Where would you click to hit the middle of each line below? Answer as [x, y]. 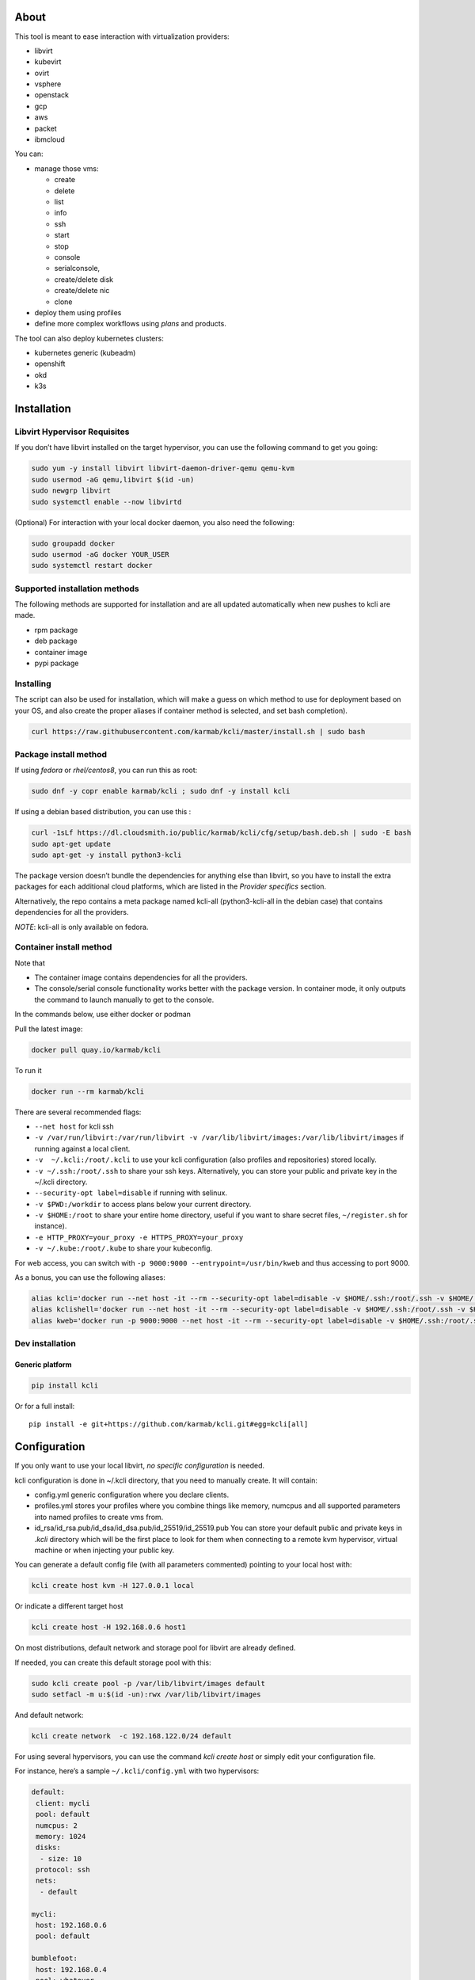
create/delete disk [84, 279]
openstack [51, 95]
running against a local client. [82, 1148]
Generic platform [43, 1364]
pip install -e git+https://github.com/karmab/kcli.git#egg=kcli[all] [169, 1424]
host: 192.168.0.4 [71, 1969]
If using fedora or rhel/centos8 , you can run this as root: [106, 770]
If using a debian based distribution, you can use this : [103, 812]
